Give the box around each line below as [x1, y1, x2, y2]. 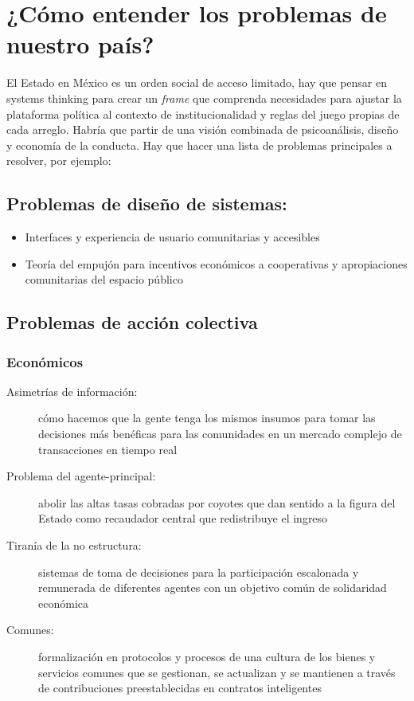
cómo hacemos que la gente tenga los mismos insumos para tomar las [38, 409, 376, 426]
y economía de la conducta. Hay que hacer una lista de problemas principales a [6, 136, 393, 153]
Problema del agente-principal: [6, 468, 156, 484]
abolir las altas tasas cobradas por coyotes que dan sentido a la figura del [38, 494, 396, 511]
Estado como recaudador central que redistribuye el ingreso [38, 510, 328, 527]
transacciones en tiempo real [38, 441, 178, 457]
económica [38, 594, 88, 611]
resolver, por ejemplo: [6, 152, 111, 169]
